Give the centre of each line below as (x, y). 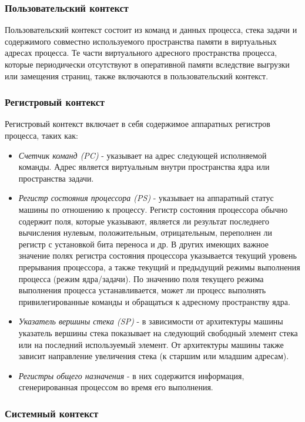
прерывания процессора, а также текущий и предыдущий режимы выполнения (159, 267)
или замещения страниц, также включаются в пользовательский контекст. (137, 76)
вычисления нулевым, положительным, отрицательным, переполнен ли (145, 232)
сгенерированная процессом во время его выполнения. (116, 387)
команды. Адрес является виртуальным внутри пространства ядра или (144, 167)
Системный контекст (52, 413)
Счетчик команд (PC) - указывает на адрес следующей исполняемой (143, 155)
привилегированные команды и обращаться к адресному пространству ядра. (154, 301)
